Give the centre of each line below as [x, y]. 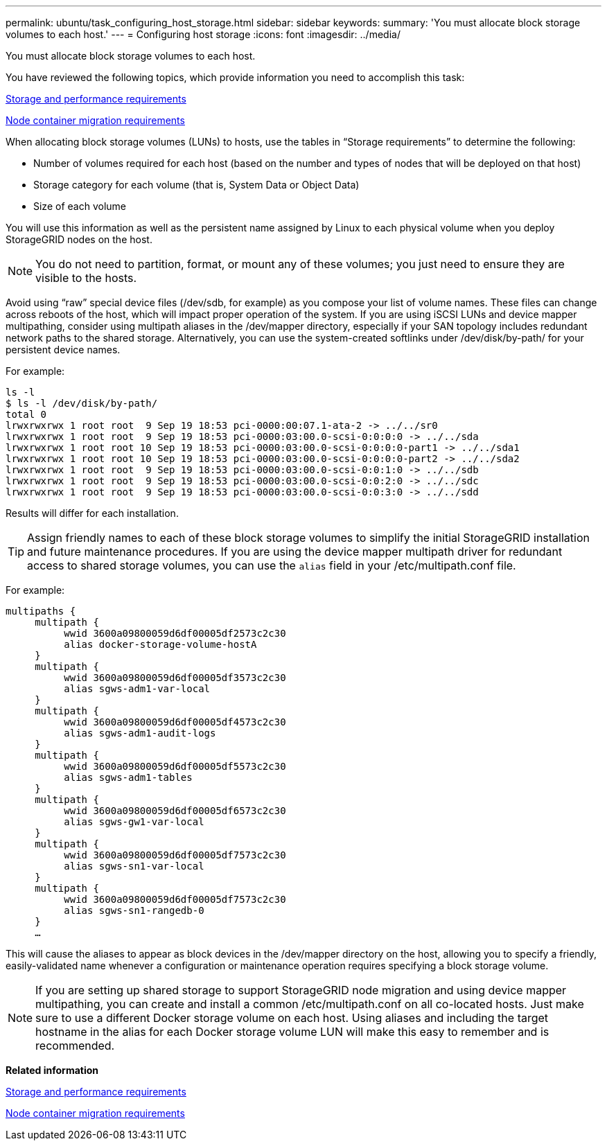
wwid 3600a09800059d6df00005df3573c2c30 [175, 678]
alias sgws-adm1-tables [128, 777]
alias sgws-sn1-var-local [134, 866]
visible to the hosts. [86, 278]
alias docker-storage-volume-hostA [160, 644]
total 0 [26, 414]
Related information [52, 1070]
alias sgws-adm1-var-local [137, 689]
